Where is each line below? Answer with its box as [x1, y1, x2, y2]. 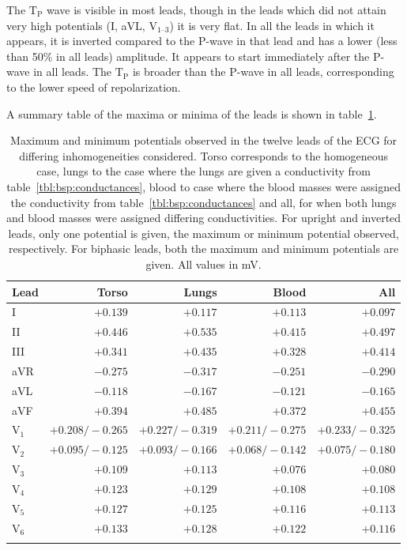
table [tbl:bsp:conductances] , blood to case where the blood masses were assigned [6, 178, 401, 194]
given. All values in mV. [145, 255, 262, 272]
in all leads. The [33, 63, 112, 80]
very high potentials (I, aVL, [6, 17, 145, 33]
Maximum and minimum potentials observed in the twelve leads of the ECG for [10, 132, 398, 149]
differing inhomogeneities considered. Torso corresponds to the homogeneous [19, 147, 389, 164]
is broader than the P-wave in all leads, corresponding [132, 63, 394, 80]
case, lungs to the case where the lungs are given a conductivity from [36, 163, 371, 179]
